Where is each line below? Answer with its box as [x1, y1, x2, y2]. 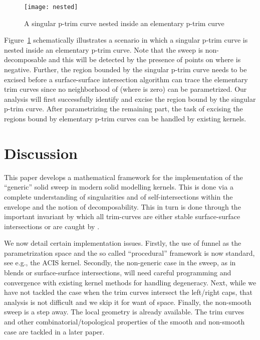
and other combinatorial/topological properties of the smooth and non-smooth [4, 316, 245, 327]
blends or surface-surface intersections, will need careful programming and [4, 267, 231, 278]
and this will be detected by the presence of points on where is [49, 54, 241, 65]
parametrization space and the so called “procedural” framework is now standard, [4, 247, 255, 258]
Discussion [4, 142, 78, 163]
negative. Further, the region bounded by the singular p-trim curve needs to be [4, 64, 247, 75]
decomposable [4, 54, 47, 65]
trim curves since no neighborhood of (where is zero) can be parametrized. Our [4, 84, 247, 94]
